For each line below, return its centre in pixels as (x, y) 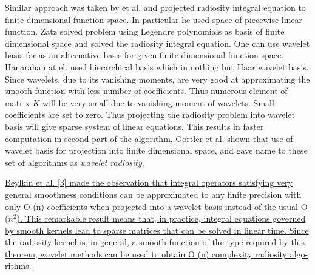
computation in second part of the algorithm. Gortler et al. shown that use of (149, 138)
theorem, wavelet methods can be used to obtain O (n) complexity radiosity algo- (157, 253)
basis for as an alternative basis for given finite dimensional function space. (144, 55)
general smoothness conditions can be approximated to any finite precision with (153, 194)
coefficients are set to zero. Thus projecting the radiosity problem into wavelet (150, 114)
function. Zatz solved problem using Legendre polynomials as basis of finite (145, 31)
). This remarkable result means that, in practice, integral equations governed (161, 218)
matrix (17, 102)
